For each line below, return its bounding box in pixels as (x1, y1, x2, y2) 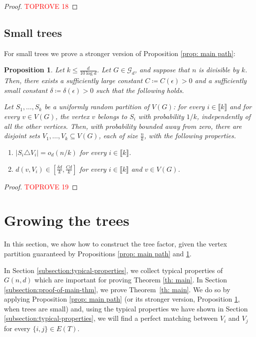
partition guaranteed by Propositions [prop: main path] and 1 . (4, 248, 192, 258)
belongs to (97, 111, 128, 121)
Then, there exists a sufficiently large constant (4, 75, 143, 86)
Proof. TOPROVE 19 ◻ (4, 181, 78, 191)
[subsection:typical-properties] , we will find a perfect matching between (4, 313, 218, 323)
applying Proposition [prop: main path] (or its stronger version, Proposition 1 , (4, 294, 240, 304)
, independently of (197, 111, 251, 121)
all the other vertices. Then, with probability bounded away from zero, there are (4, 121, 242, 131)
